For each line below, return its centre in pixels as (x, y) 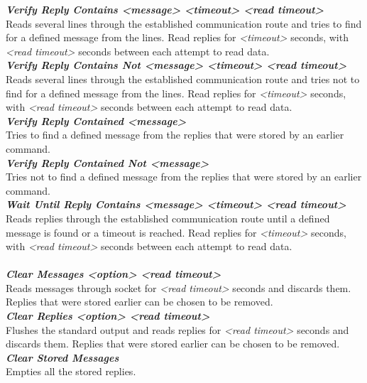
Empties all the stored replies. (71, 371)
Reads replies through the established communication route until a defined (168, 218)
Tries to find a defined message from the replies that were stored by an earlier (175, 135)
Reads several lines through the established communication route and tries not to (183, 79)
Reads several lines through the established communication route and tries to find (184, 23)
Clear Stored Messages (62, 357)
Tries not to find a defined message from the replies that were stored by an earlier (184, 177)
